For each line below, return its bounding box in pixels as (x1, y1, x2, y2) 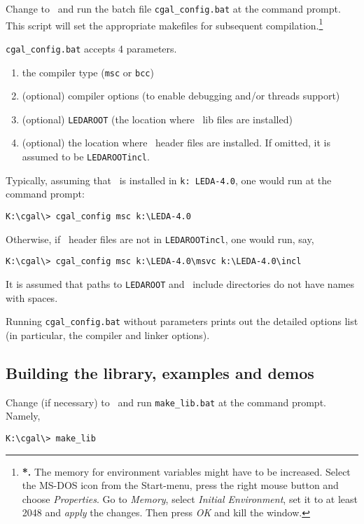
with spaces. (6, 290, 58, 305)
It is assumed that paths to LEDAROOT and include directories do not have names (6, 276, 355, 291)
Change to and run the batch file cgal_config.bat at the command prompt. (6, 1, 341, 15)
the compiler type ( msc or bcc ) (22, 64, 154, 79)
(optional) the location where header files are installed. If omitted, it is (22, 135, 330, 150)
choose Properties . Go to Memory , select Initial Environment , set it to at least (22, 491, 358, 506)
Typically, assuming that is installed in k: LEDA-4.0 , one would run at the (6, 172, 332, 187)
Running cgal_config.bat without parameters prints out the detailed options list (6, 314, 358, 329)
